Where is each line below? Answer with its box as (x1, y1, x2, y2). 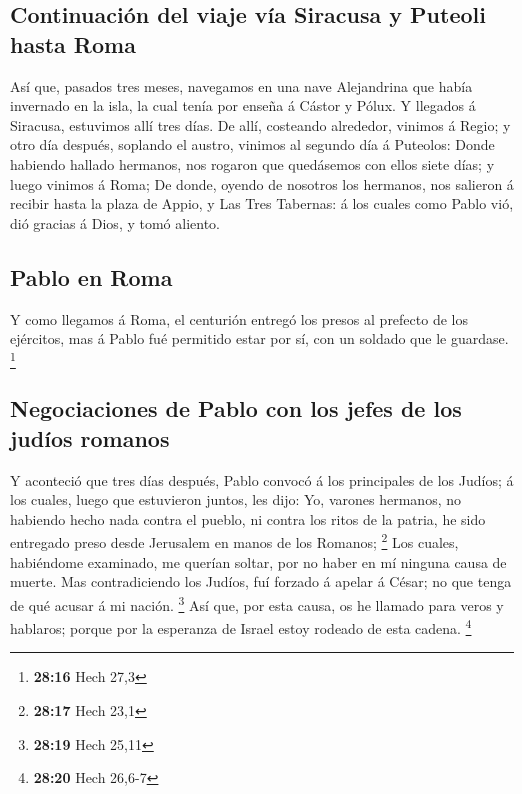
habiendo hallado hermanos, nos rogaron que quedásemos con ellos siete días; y (10, 153, 495, 174)
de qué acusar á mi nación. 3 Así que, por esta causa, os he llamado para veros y (10, 591, 504, 615)
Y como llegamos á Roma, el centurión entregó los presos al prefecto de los (10, 308, 468, 329)
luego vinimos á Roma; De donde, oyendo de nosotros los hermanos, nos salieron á (10, 173, 514, 194)
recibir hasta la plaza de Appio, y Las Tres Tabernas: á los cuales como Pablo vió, (10, 193, 514, 214)
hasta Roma (10, 28, 136, 59)
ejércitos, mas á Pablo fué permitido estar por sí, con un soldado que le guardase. (10, 328, 509, 349)
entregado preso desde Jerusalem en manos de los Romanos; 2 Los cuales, (10, 529, 459, 553)
